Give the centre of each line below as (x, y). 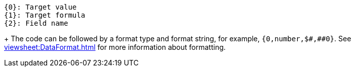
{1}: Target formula (45, 15)
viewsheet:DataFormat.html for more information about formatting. (115, 47)
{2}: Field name (36, 23)
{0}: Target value (41, 7)
